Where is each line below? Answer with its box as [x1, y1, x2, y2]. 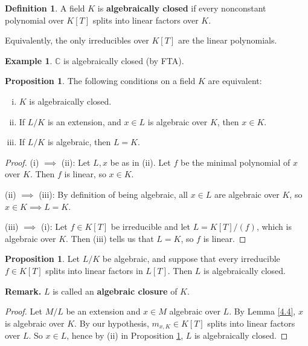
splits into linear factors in [45, 264, 143, 276]
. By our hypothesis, [74, 316, 149, 329]
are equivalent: [208, 74, 262, 87]
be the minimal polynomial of [180, 155, 290, 168]
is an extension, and [47, 115, 121, 128]
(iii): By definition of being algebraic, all [39, 188, 188, 200]
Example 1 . [5, 54, 53, 67]
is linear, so [64, 168, 106, 180]
